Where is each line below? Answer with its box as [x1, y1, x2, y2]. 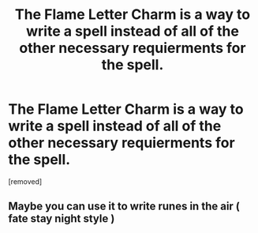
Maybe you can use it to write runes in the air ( [8, 200, 241, 213]
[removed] [8, 176, 43, 186]
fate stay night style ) [8, 212, 115, 226]
